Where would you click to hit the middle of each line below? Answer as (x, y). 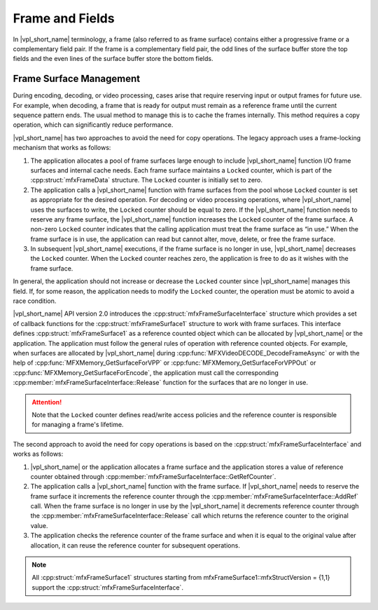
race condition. (35, 301)
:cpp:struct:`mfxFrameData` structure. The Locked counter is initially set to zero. (146, 180)
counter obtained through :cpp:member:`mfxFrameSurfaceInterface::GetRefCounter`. (153, 476)
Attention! (47, 402)
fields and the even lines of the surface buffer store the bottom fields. (113, 59)
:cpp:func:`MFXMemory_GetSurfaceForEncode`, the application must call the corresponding (146, 372)
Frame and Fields (64, 18)
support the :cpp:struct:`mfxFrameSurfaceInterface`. (107, 587)
